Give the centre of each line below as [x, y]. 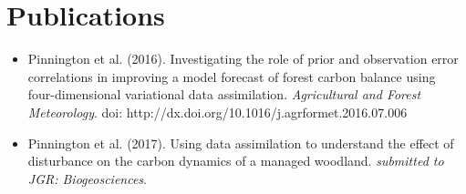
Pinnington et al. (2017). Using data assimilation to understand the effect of [241, 143]
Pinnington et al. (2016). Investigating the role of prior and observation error [243, 59]
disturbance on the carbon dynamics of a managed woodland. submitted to [236, 161]
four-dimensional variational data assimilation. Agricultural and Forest [224, 94]
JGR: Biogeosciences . [87, 178]
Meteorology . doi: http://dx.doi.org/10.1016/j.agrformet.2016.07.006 [217, 112]
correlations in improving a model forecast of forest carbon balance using [232, 76]
